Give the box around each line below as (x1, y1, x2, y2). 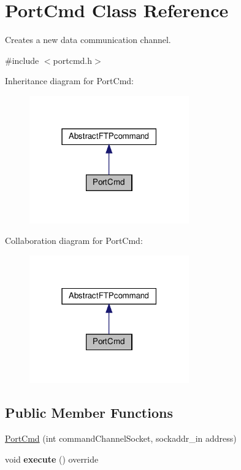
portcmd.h (53, 53, 93, 66)
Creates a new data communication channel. (5, 33, 171, 46)
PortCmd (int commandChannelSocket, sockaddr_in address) (5, 432, 237, 445)
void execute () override (5, 452, 99, 465)
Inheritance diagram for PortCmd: (5, 74, 134, 87)
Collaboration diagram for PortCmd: (5, 234, 143, 247)
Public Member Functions (5, 403, 173, 422)
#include (5, 53, 39, 66)
